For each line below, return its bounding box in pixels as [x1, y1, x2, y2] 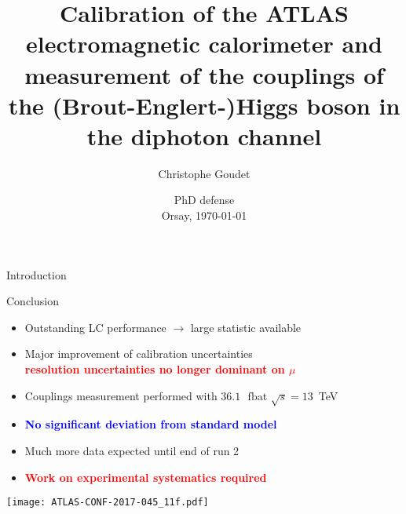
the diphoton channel [86, 119, 322, 151]
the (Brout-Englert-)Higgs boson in [8, 89, 401, 121]
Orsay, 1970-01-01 [161, 207, 247, 224]
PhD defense [174, 191, 235, 208]
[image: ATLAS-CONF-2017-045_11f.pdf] [6, 497, 209, 509]
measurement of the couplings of [24, 58, 384, 90]
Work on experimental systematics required [24, 468, 267, 485]
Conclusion [6, 293, 59, 309]
